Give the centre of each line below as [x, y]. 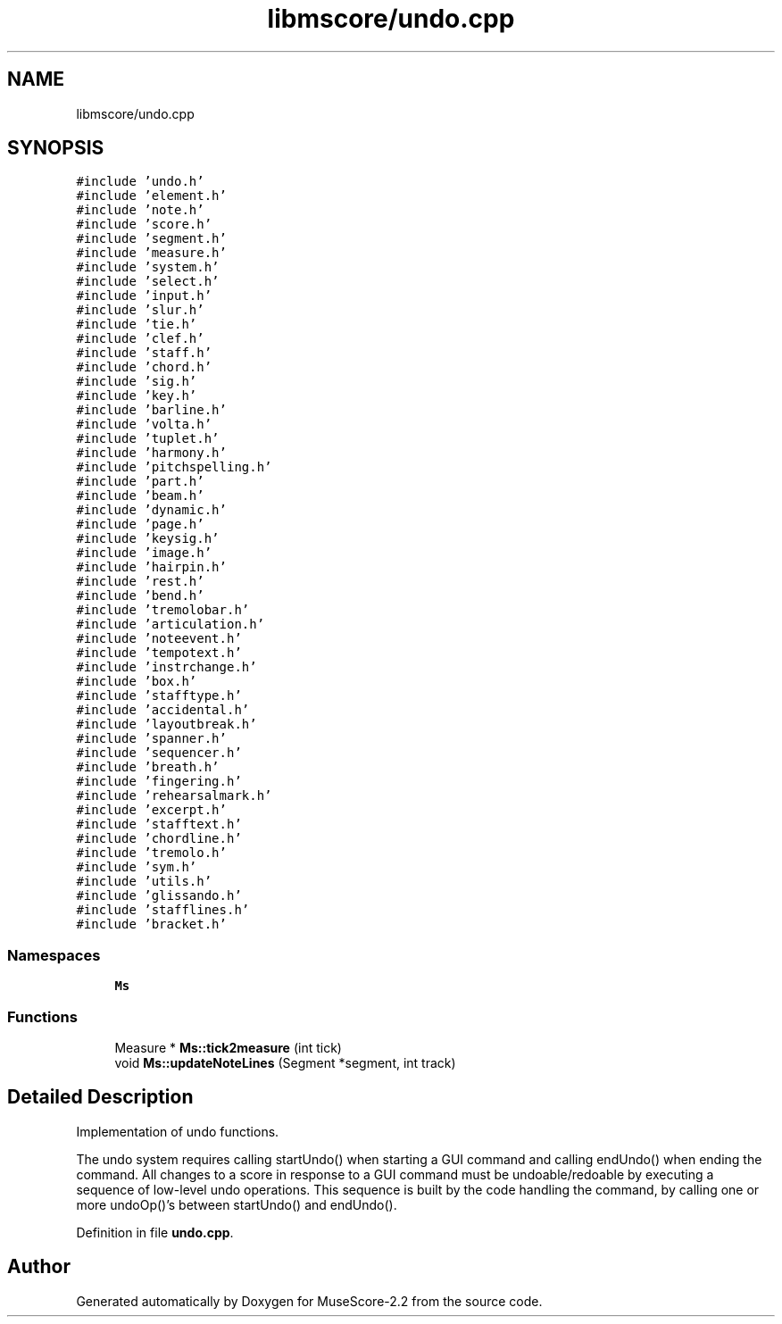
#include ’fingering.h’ [159, 782]
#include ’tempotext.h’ [159, 653]
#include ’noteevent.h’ [159, 639]
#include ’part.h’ [140, 482]
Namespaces [54, 955]
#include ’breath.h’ [148, 767]
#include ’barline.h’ [151, 410]
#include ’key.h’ [137, 396]
